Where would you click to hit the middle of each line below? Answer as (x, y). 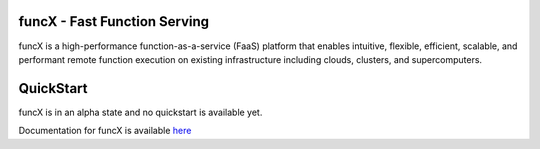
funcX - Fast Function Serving (114, 21)
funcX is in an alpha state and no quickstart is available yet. (140, 112)
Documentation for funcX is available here (105, 131)
